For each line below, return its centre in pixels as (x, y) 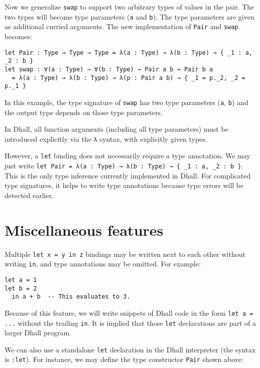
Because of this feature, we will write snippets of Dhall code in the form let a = (129, 312)
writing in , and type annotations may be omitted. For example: (103, 264)
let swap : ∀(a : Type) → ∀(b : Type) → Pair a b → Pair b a (109, 69)
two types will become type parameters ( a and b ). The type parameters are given (129, 16)
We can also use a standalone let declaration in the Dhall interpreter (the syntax (130, 349)
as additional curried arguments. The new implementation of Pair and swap (121, 26)
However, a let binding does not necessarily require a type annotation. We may (127, 156)
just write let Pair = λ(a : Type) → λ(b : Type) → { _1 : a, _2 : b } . (124, 165)
